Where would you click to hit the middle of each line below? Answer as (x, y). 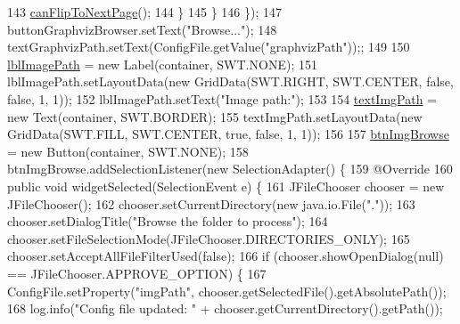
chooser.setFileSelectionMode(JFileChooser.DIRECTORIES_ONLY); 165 (209, 238)
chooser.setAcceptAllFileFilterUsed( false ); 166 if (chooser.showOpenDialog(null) (226, 256)
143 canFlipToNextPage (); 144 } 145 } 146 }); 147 (145, 12)
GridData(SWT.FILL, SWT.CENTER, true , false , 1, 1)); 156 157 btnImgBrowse (228, 134)
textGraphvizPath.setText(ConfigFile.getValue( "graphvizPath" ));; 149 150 (209, 47)
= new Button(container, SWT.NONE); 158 (128, 151)
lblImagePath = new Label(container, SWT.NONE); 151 (162, 64)
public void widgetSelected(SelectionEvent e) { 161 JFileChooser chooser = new (226, 186)
